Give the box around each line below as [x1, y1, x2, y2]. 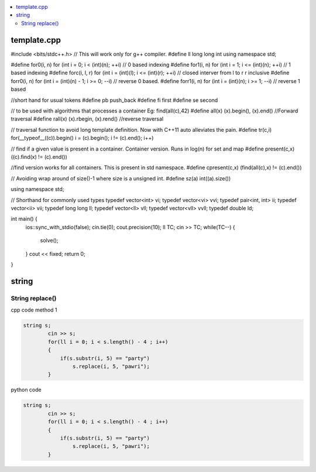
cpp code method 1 [11, 306, 58, 313]
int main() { [11, 216, 38, 223]
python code [11, 387, 42, 394]
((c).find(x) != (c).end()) [11, 153, 67, 160]
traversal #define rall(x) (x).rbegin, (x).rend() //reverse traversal [11, 115, 164, 122]
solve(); [40, 237, 59, 244]
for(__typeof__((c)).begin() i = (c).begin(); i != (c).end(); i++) [11, 135, 154, 142]
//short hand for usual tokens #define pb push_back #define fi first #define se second [11, 97, 218, 104]
